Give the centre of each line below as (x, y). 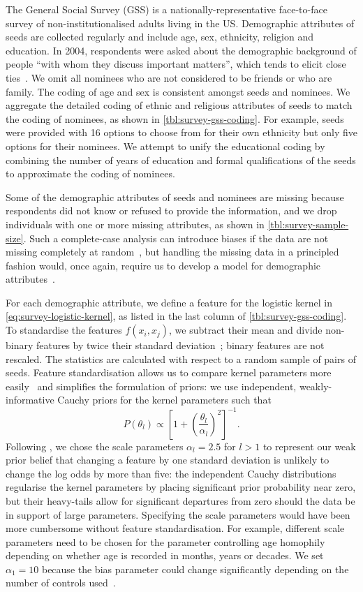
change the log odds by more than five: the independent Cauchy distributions (171, 473)
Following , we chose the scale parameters (95, 446)
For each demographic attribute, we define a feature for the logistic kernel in (169, 302)
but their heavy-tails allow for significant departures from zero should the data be (180, 500)
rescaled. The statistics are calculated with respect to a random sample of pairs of (181, 358)
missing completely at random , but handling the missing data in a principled (172, 252)
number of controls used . (61, 583)
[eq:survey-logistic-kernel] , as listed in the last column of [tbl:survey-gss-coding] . (176, 316)
